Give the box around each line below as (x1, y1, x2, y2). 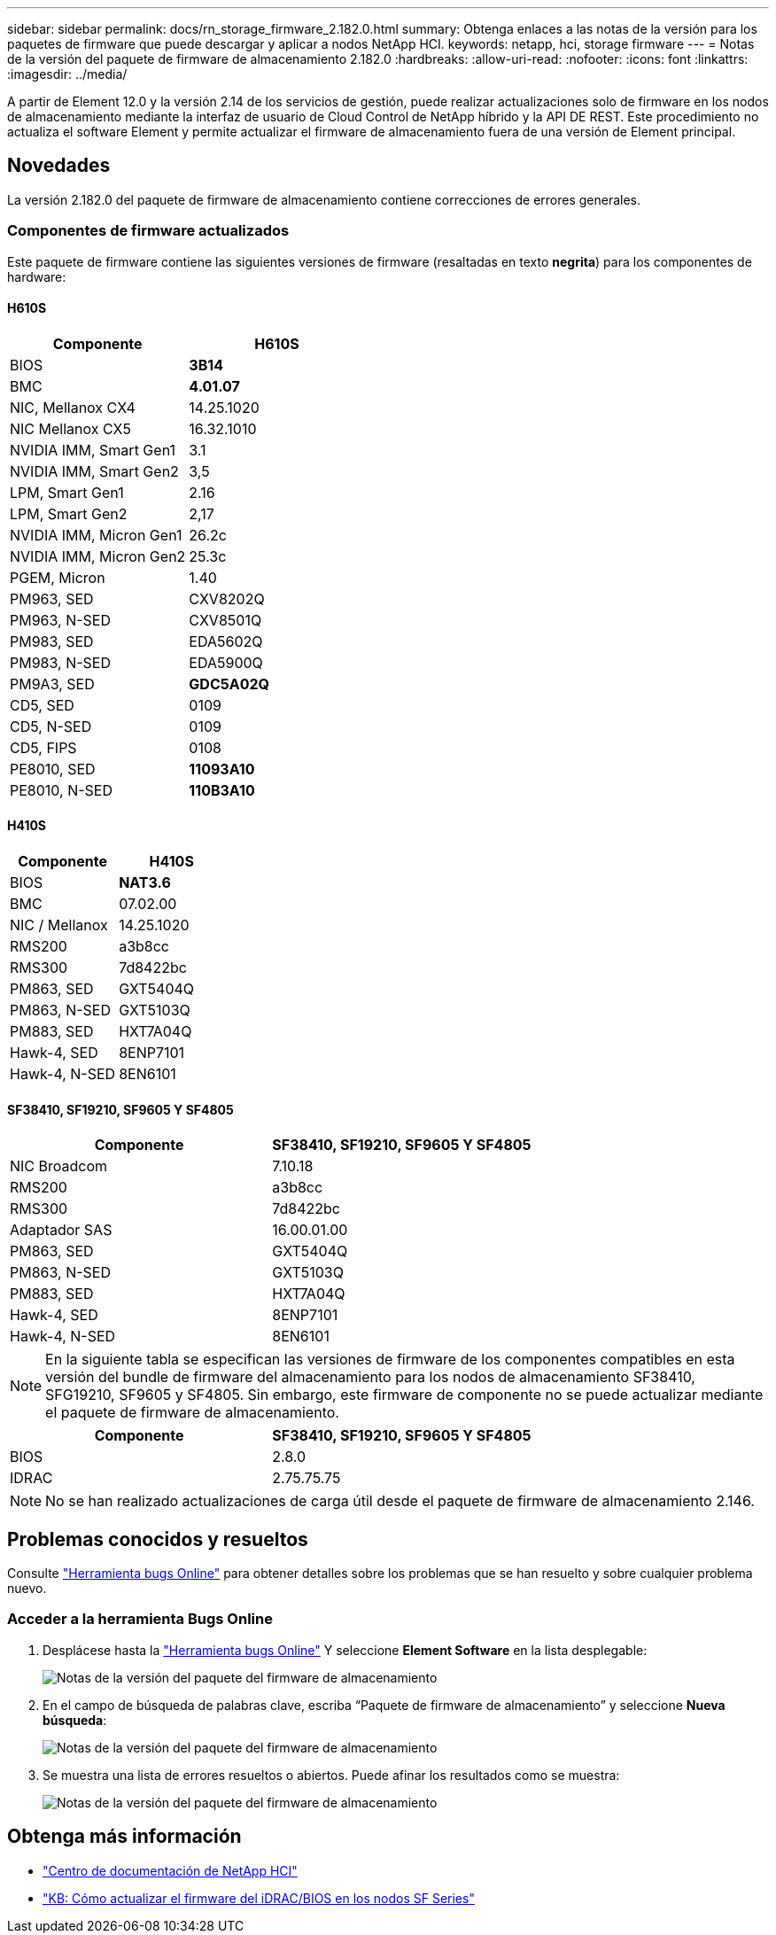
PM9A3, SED (10, 674, 95, 693)
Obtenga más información (7, 1825, 242, 1848)
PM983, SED (10, 632, 94, 650)
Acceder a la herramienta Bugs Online (7, 1610, 273, 1628)
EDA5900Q (189, 653, 263, 672)
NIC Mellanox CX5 (10, 419, 131, 438)
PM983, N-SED (10, 653, 111, 672)
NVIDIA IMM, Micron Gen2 (10, 547, 186, 565)
